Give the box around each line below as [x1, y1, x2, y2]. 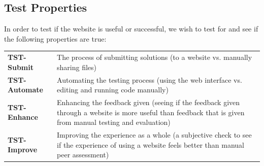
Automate [8, 84, 43, 95]
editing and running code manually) [57, 84, 169, 95]
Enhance [8, 112, 38, 122]
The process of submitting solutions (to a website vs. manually [57, 52, 252, 62]
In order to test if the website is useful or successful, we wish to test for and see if [4, 23, 258, 34]
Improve [8, 144, 38, 155]
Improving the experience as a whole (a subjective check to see [57, 129, 252, 140]
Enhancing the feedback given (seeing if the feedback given [57, 97, 240, 108]
